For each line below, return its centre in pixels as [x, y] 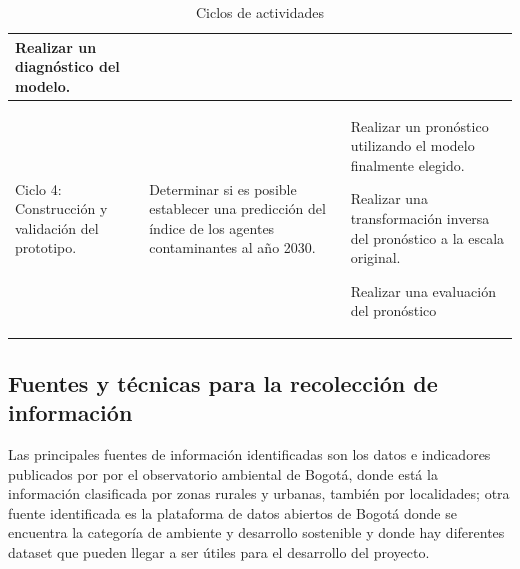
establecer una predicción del [237, 208]
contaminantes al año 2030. [232, 247]
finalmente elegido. [407, 164]
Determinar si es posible [223, 188]
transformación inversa [420, 218]
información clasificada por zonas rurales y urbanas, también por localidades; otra [259, 493]
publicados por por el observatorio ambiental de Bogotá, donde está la [223, 473]
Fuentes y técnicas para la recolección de [223, 382]
